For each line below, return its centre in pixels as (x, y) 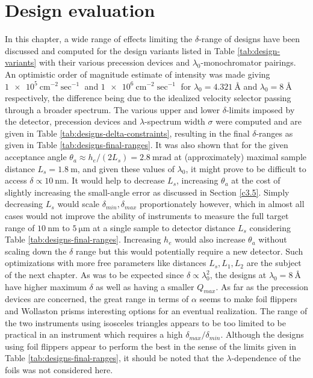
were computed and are (259, 121)
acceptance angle (36, 157)
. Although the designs (262, 334)
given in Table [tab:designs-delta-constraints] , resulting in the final (127, 133)
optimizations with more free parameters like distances (106, 263)
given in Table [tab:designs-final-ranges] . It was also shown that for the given (147, 145)
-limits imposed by (260, 109)
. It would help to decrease (116, 180)
